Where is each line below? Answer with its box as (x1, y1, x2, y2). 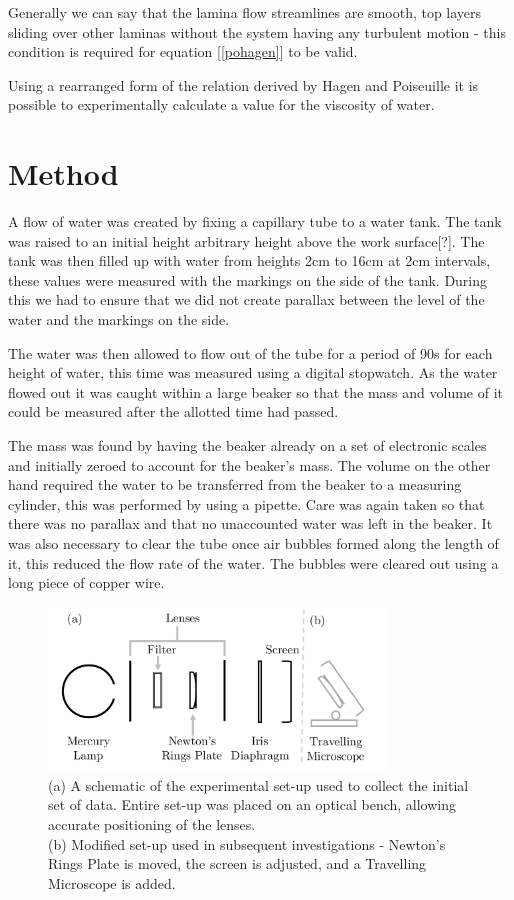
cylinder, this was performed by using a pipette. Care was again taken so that (8, 493, 485, 514)
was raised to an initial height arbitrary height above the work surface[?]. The (8, 230, 485, 251)
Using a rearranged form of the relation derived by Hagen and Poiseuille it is (8, 74, 479, 95)
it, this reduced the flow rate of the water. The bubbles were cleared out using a (8, 552, 499, 573)
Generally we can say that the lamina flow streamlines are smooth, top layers (8, 2, 482, 22)
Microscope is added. (48, 872, 176, 893)
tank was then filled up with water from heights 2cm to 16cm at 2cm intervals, (8, 250, 491, 271)
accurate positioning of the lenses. (48, 813, 256, 834)
